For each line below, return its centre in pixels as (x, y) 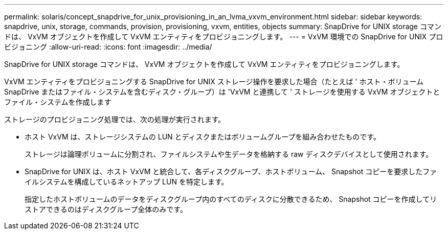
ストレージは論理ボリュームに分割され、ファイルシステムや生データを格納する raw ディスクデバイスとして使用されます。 (229, 154)
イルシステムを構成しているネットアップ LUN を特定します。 (127, 182)
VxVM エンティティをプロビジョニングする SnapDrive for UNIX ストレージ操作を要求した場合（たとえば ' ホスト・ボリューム (214, 81)
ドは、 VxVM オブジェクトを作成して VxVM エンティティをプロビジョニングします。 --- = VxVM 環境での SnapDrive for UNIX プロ (224, 37)
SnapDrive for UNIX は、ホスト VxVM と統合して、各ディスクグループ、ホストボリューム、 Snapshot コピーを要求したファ (231, 171)
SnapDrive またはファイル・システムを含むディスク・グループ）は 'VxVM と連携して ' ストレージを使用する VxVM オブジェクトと (222, 92)
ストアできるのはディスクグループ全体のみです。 (106, 209)
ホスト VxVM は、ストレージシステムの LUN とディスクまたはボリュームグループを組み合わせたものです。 (203, 137)
